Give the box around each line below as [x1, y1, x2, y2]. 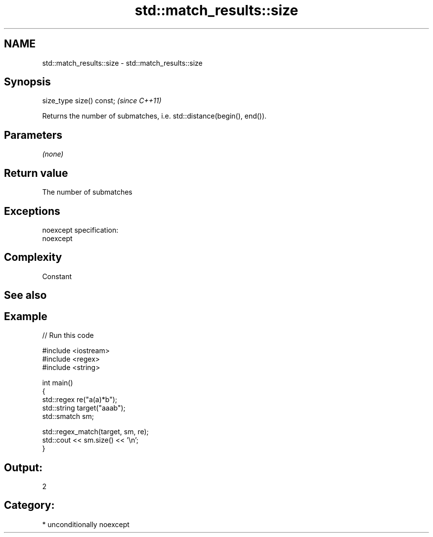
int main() [42, 378, 73, 387]
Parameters [4, 128, 62, 141]
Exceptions [4, 205, 60, 217]
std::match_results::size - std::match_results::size [42, 58, 203, 67]
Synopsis [4, 76, 51, 88]
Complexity [4, 251, 62, 264]
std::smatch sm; [42, 412, 94, 421]
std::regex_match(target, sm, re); [42, 427, 149, 436]
